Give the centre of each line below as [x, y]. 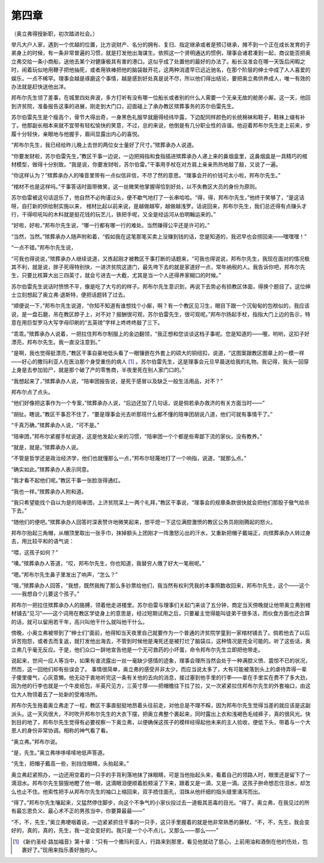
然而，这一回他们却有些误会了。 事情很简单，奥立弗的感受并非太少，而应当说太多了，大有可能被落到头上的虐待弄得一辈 [159, 669]
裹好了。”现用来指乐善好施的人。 [61, 850]
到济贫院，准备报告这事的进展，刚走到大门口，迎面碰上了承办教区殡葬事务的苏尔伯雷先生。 [124, 106]
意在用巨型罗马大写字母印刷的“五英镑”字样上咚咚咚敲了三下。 [87, 323]
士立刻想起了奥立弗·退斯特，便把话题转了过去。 [70, 295]
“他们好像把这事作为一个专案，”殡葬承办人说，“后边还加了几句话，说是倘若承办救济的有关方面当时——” [138, 403]
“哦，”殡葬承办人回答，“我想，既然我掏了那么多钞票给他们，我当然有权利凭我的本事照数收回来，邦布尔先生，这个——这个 [160, 585]
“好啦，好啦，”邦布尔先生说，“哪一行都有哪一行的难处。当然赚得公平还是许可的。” [110, 225]
